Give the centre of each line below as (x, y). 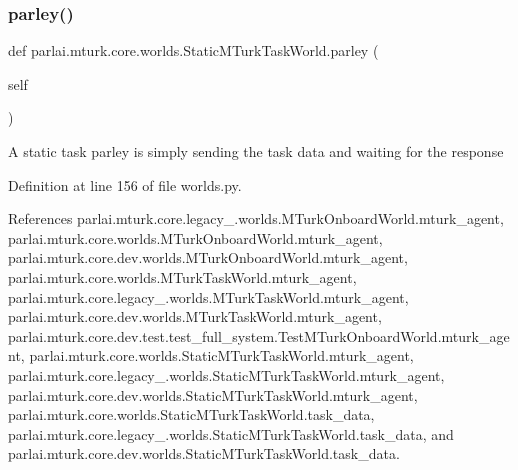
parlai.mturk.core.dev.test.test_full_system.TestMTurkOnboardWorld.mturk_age (259, 335)
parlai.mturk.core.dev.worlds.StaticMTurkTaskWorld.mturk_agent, (213, 394)
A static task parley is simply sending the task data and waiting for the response (256, 151)
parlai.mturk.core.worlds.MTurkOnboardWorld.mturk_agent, (195, 237)
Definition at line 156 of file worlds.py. (125, 184)
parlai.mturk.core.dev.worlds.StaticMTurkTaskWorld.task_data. (204, 453)
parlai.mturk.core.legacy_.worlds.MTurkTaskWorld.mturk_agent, (208, 296)
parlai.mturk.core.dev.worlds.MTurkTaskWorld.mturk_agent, (195, 316)
